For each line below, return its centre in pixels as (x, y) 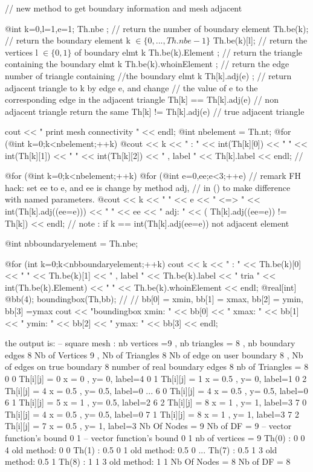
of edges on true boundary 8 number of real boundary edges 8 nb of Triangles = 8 (157, 367)
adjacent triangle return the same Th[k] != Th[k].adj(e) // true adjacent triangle (155, 111)
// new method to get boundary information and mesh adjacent (124, 8)
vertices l (21, 52)
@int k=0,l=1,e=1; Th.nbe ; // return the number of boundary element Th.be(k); (157, 28)
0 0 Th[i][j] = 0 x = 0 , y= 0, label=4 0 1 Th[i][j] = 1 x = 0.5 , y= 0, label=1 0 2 (156, 379)
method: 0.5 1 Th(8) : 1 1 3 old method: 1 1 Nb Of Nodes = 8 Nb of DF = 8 (148, 461)
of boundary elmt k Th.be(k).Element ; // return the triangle (189, 52)
